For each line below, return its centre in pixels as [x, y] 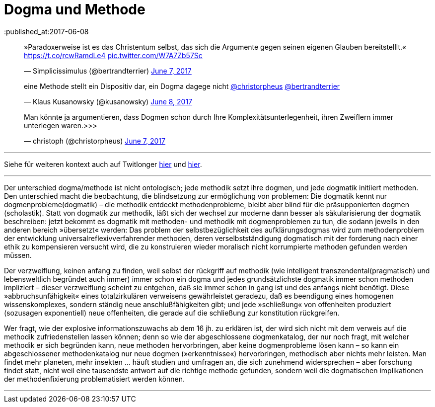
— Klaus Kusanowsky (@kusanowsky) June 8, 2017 [108, 101]
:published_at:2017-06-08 [46, 31]
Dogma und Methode [75, 9]
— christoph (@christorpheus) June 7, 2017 [95, 141]
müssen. [18, 255]
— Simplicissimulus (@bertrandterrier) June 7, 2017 [108, 71]
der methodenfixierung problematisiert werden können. [95, 379]
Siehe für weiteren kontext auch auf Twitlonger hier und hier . [103, 164]
